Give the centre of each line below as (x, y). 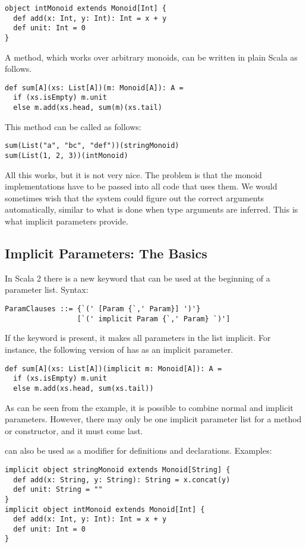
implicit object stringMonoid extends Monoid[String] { (118, 469)
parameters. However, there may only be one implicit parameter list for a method (153, 419)
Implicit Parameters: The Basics (106, 253)
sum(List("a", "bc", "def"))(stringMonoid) (92, 146)
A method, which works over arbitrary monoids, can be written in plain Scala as (151, 57)
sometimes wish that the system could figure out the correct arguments (135, 197)
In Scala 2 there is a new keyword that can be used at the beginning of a (138, 278)
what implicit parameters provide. (67, 221)
